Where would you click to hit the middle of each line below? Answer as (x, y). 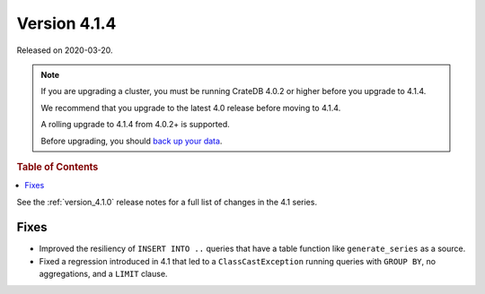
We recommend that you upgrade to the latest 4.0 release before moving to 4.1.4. (191, 108)
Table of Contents (57, 167)
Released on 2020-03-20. (65, 50)
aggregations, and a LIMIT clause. (103, 274)
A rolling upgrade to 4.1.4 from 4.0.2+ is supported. (136, 125)
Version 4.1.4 (66, 23)
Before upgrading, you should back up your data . (132, 141)
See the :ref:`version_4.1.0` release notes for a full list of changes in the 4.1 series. (167, 202)
